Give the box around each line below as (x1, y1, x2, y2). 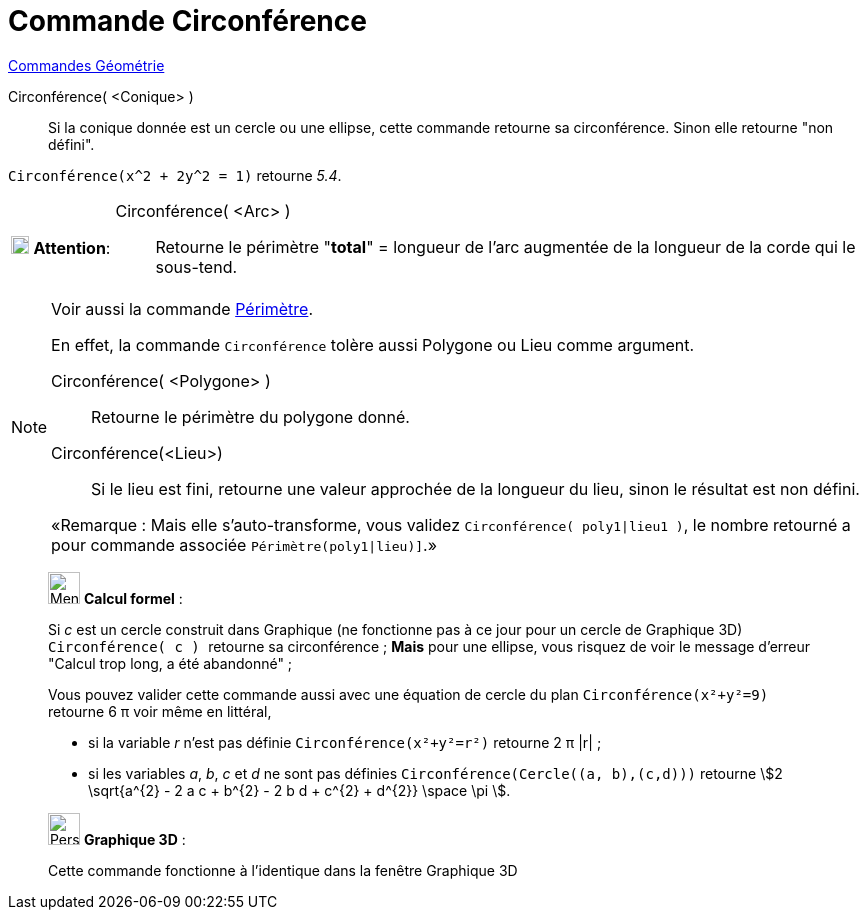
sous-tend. (155, 256, 238, 277)
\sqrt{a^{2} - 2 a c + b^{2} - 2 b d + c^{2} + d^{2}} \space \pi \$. (88, 781, 511, 799)
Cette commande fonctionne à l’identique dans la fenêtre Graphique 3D (48, 861, 518, 879)
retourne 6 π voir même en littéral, (48, 702, 272, 720)
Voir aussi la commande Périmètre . (51, 298, 313, 319)
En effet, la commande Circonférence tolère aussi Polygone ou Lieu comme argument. (51, 334, 695, 355)
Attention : (33, 237, 111, 258)
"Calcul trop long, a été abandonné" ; (48, 654, 293, 672)
